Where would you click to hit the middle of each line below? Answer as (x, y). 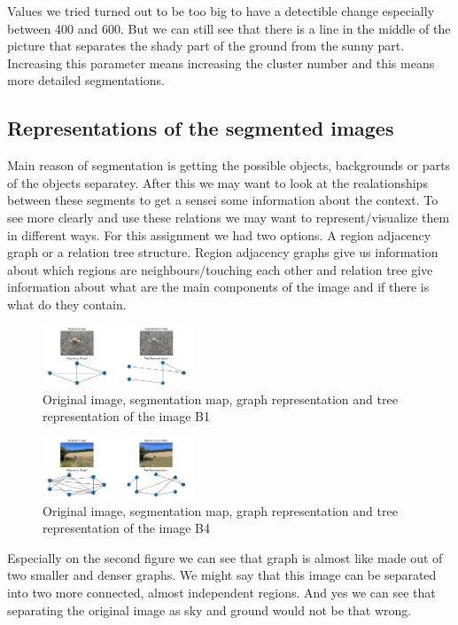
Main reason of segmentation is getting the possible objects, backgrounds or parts (229, 165)
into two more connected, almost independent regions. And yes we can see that (221, 592)
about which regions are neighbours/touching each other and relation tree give (220, 269)
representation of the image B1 (126, 416)
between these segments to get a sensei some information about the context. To (223, 200)
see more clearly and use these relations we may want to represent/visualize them (229, 217)
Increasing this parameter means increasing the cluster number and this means (221, 62)
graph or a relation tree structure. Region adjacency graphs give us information (223, 252)
